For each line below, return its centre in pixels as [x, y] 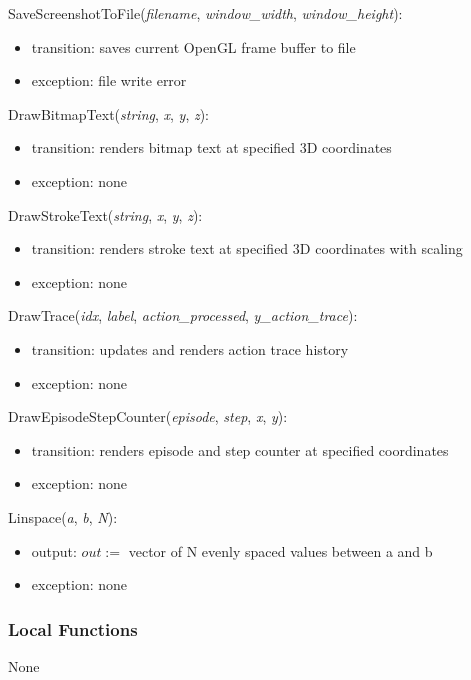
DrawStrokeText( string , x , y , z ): [105, 214]
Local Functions [73, 628]
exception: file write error [109, 80]
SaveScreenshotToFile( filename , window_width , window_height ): [205, 13]
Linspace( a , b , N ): [63, 516]
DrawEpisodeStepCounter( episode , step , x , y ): [148, 416]
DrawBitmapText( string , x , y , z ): [109, 113]
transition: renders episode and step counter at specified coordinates [240, 449]
